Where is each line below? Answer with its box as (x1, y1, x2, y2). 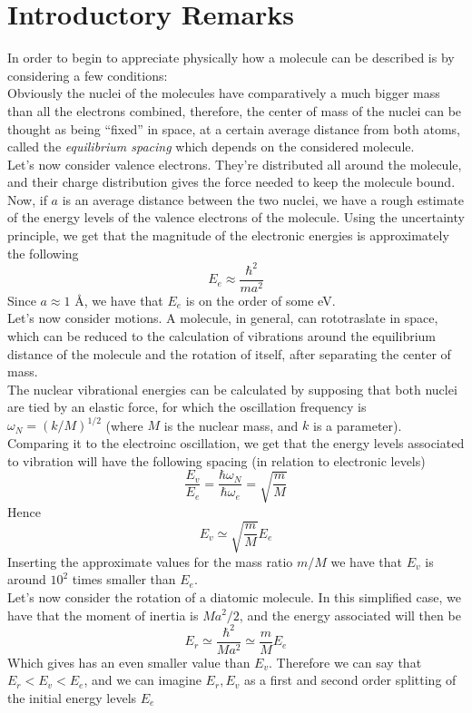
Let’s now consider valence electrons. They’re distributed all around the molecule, (7, 154, 462, 173)
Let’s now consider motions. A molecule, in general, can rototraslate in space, (7, 308, 438, 327)
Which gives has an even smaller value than (7, 652, 251, 671)
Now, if (7, 190, 47, 209)
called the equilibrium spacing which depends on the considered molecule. (7, 137, 415, 156)
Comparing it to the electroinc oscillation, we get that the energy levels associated (7, 434, 465, 453)
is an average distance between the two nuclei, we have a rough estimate (62, 190, 465, 209)
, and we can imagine (84, 670, 202, 689)
